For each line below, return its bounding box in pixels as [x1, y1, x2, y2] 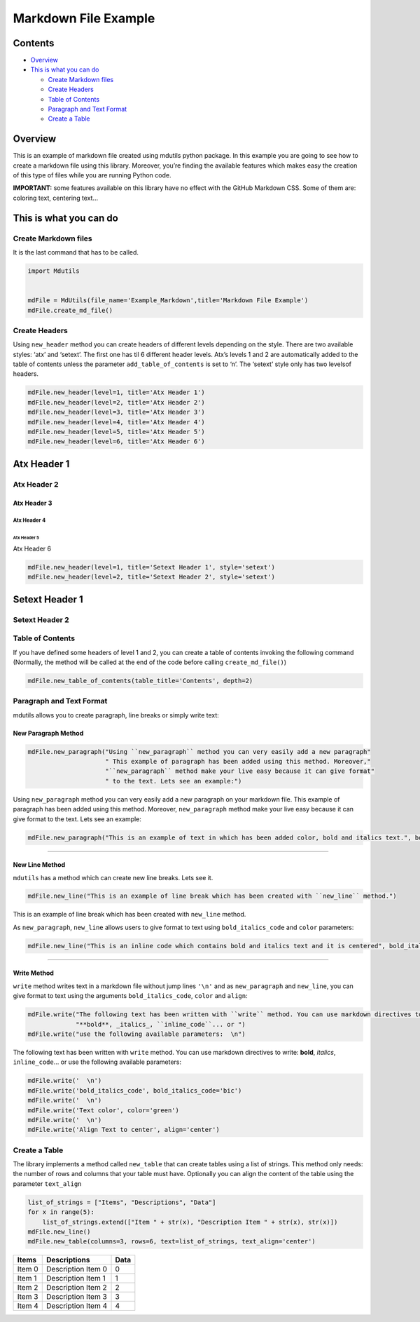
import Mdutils [27, 267, 80, 275]
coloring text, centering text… [13, 194, 99, 202]
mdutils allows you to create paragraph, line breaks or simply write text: [13, 710, 220, 719]
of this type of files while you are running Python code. [13, 171, 171, 180]
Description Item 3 [46, 1292, 108, 1302]
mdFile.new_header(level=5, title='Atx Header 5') [27, 428, 206, 436]
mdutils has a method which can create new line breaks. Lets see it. [13, 873, 213, 882]
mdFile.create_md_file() [27, 306, 113, 314]
